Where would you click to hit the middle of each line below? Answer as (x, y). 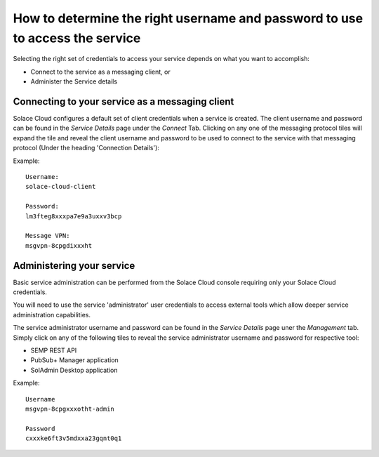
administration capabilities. (52, 314)
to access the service (77, 38)
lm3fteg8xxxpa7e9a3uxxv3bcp (74, 216)
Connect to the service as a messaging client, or (101, 72)
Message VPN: (48, 236)
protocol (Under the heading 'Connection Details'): (86, 148)
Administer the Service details (74, 81)
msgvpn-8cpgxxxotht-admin (70, 409)
